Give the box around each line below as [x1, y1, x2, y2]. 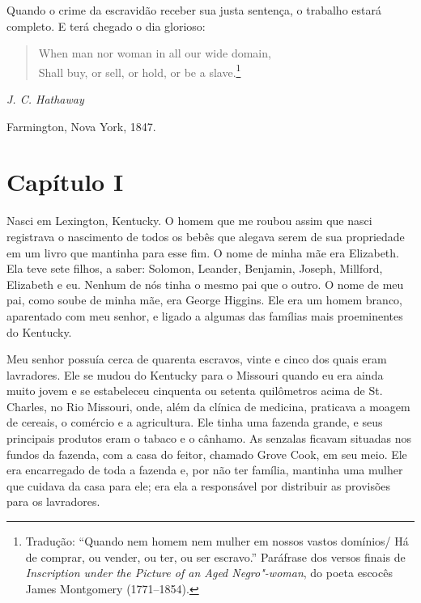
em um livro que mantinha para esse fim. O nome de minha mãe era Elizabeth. [6, 244, 399, 261]
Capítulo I [6, 165, 124, 198]
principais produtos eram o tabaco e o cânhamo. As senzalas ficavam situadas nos [6, 430, 412, 447]
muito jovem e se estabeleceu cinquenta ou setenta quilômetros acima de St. [6, 382, 383, 399]
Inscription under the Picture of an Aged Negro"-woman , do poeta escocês [25, 564, 393, 581]
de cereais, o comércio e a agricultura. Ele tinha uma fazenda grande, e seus [6, 414, 383, 431]
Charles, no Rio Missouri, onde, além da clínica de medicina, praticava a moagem [6, 397, 410, 414]
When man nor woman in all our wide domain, [38, 45, 271, 62]
